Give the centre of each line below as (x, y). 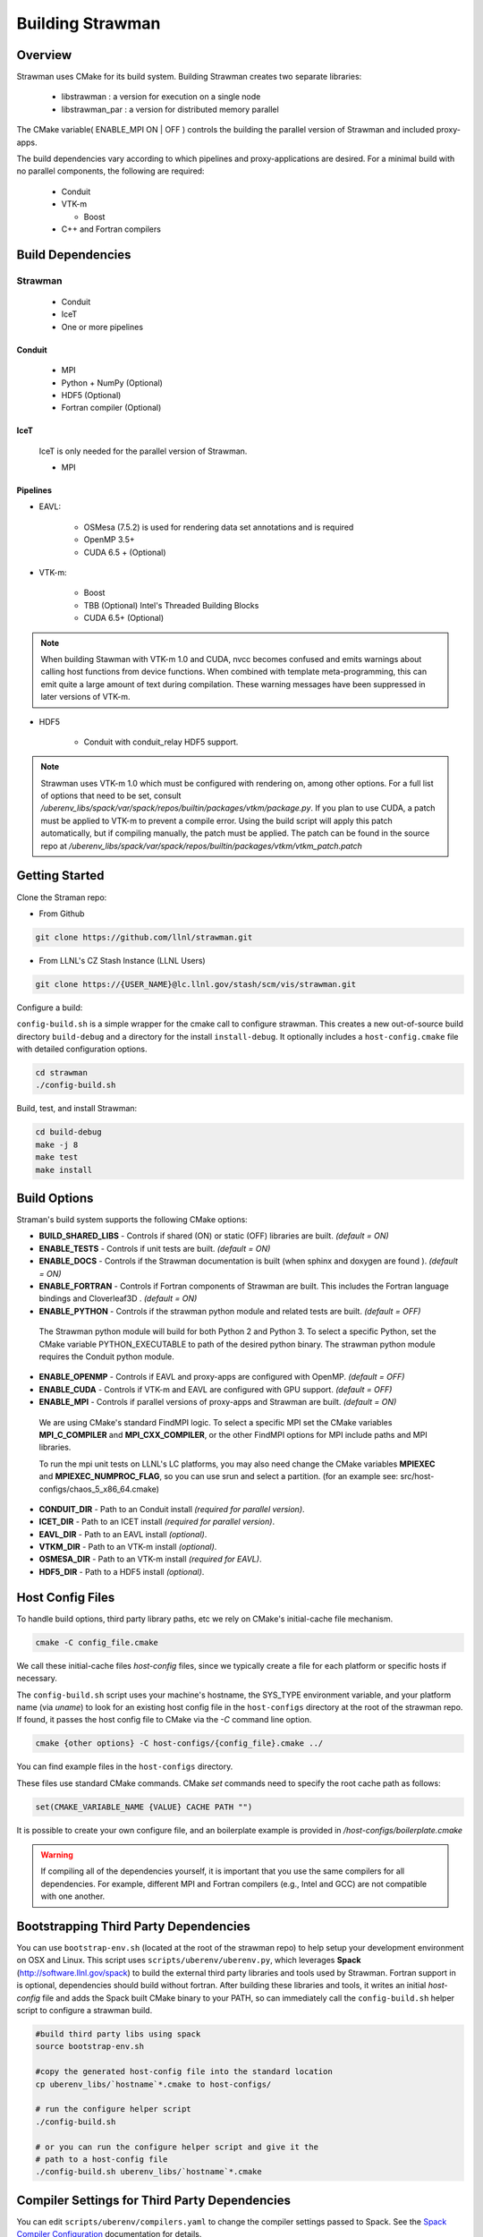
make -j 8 (57, 1144)
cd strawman (62, 1073)
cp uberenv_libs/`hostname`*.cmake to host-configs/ (153, 2084)
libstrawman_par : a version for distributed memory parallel (170, 109)
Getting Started (60, 876)
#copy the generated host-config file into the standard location (184, 2072)
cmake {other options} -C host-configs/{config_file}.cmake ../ (179, 1744)
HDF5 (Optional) (91, 395)
